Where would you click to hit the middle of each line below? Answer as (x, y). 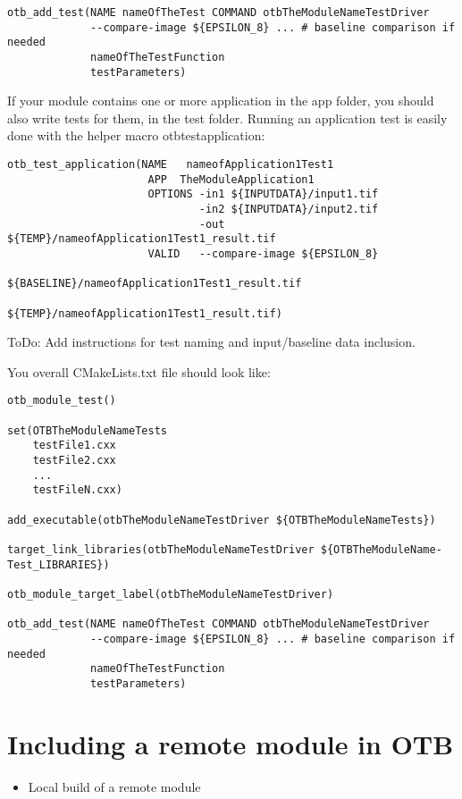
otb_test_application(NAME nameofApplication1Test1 (171, 165)
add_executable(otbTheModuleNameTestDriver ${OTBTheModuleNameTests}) (222, 520)
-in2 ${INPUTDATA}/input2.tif (289, 210)
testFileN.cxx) (77, 490)
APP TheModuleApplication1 (231, 179)
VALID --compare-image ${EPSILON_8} (263, 254)
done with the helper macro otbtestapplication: (136, 135)
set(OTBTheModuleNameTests (87, 430)
